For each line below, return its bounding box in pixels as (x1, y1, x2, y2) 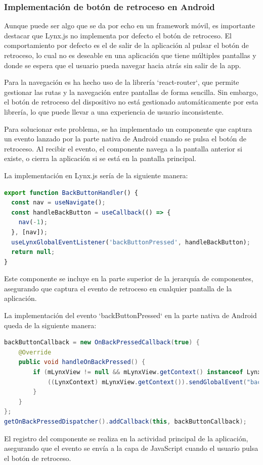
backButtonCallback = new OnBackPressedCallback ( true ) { (4, 339, 200, 346)
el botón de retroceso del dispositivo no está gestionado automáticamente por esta (4, 96, 258, 107)
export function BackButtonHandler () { (4, 189, 138, 196)
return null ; (11, 248, 55, 256)
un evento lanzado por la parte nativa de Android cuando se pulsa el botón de (4, 133, 247, 144)
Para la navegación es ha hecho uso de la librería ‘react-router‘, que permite (4, 77, 239, 87)
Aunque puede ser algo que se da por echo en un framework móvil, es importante (4, 20, 255, 31)
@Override (18, 348, 52, 356)
